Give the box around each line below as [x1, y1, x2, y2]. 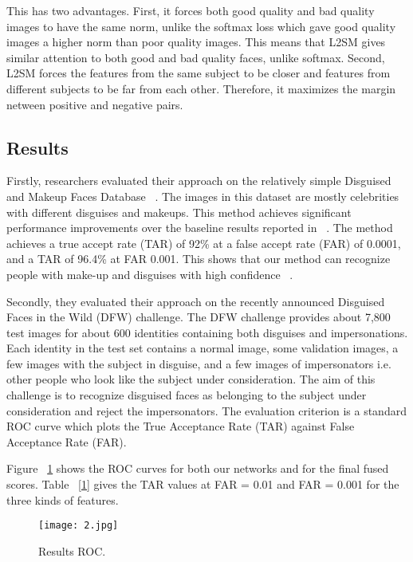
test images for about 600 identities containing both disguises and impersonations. [6, 324, 408, 340]
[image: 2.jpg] [38, 520, 119, 532]
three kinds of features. [6, 491, 119, 508]
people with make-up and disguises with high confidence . [6, 265, 293, 282]
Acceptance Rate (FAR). [6, 433, 127, 450]
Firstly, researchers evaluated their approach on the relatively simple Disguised [6, 172, 391, 189]
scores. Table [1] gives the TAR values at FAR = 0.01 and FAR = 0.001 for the [6, 476, 399, 493]
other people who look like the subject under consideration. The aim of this [6, 371, 376, 387]
